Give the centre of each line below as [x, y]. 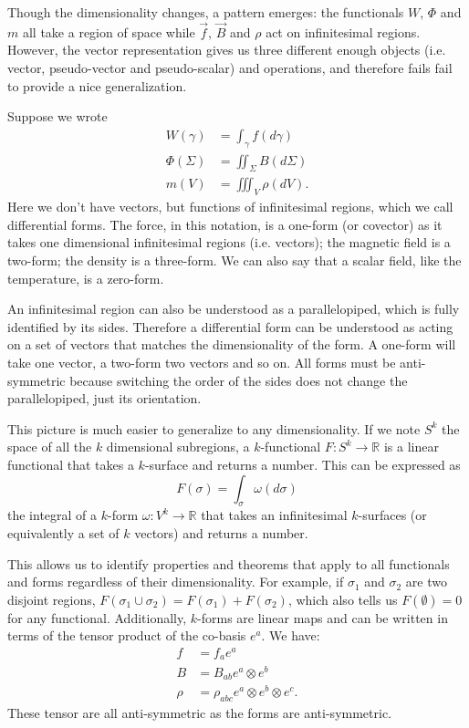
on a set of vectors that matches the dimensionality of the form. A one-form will [232, 344]
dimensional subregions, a [178, 447]
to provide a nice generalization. [97, 85]
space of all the [50, 447]
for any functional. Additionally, [97, 617]
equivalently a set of [63, 532]
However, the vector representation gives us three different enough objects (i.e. [227, 50]
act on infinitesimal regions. [343, 31]
